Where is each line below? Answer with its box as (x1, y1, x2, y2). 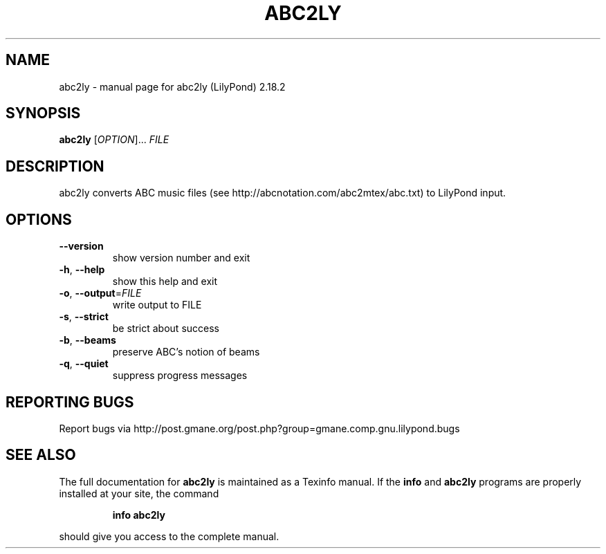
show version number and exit (112, 252, 250, 264)
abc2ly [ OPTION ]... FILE (59, 133, 169, 146)
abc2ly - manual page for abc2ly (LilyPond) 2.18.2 (59, 80, 286, 93)
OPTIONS (6, 210, 72, 228)
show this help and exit (112, 275, 218, 288)
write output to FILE (112, 299, 202, 311)
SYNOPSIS (6, 104, 81, 122)
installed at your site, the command (59, 487, 219, 499)
